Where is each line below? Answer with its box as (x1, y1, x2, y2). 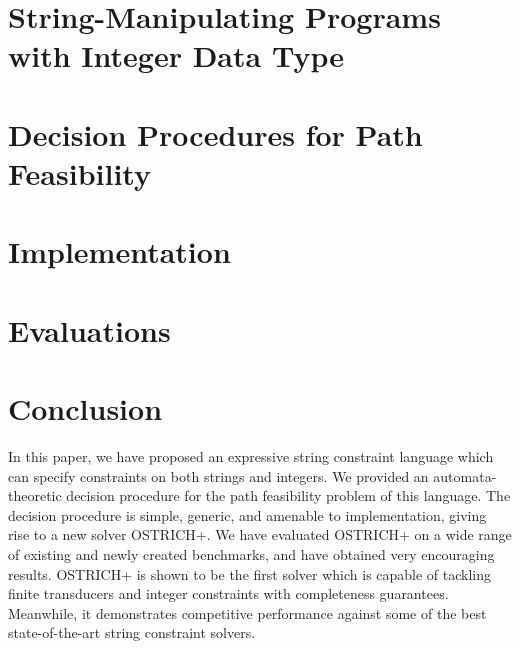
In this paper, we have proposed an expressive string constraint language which (8, 446, 494, 466)
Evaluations (8, 309, 171, 350)
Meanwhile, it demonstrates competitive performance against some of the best (8, 602, 487, 623)
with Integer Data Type (8, 35, 344, 76)
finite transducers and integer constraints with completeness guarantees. (8, 583, 449, 604)
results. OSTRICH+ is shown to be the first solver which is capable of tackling (8, 563, 492, 584)
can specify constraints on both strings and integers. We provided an (8, 465, 429, 486)
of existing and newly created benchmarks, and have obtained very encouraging (8, 543, 495, 564)
